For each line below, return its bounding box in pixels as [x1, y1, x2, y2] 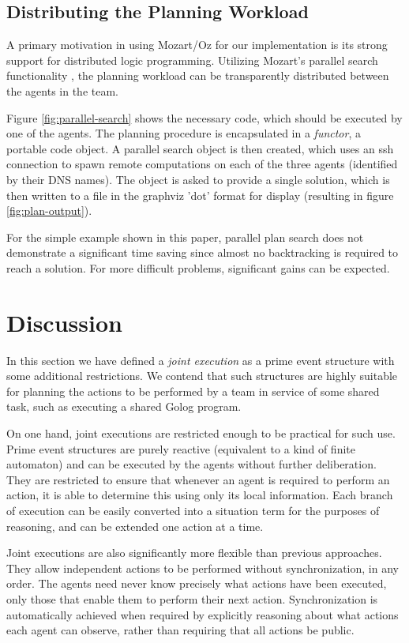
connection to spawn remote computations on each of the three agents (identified [6, 156, 398, 172]
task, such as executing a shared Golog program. [6, 398, 242, 415]
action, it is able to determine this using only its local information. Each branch [6, 487, 393, 503]
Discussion [6, 306, 122, 338]
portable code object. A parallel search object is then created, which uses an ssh [6, 140, 394, 156]
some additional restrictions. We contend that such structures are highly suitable [6, 367, 398, 384]
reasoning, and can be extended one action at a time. [6, 517, 264, 534]
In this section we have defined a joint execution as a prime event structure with [6, 352, 395, 368]
